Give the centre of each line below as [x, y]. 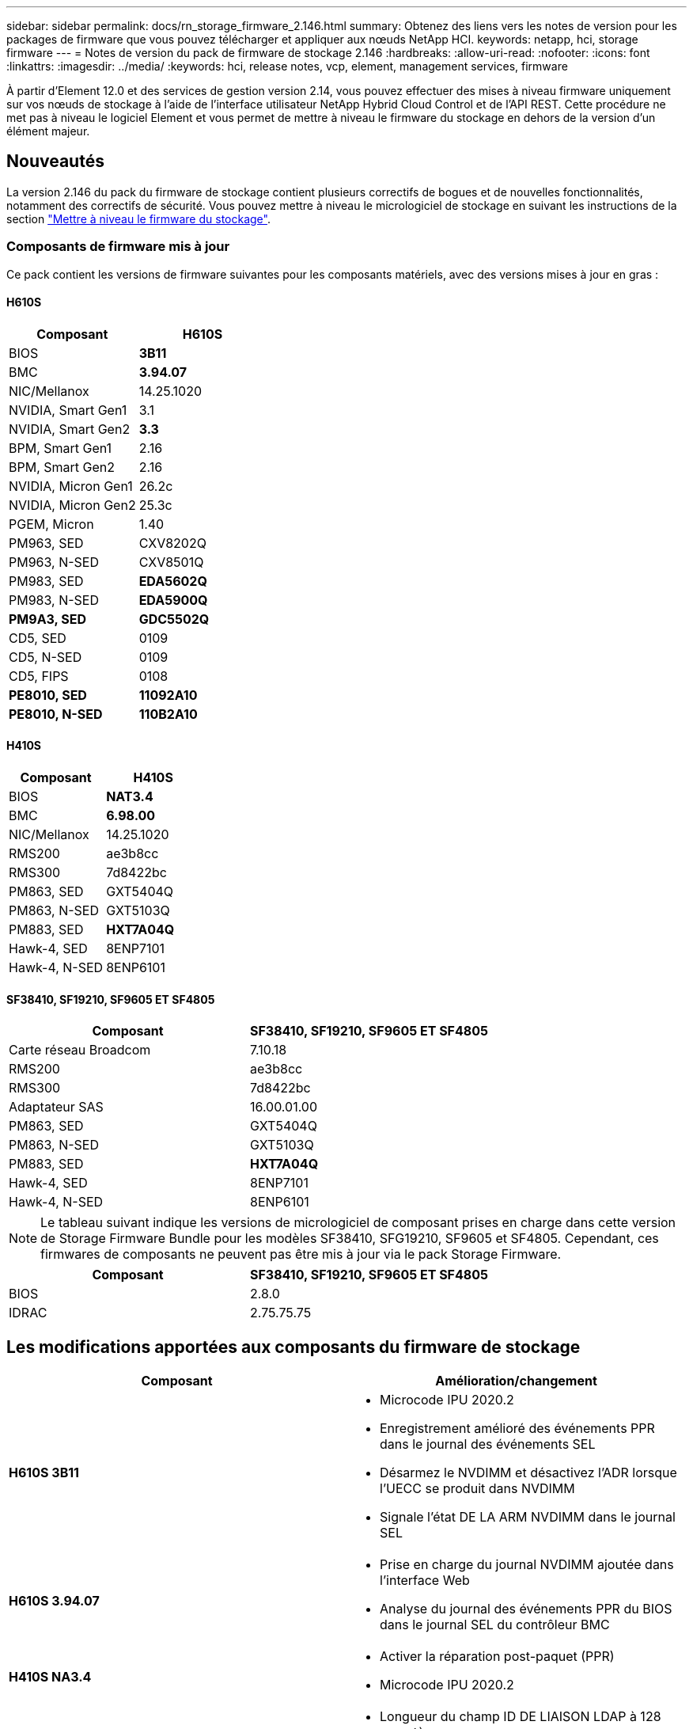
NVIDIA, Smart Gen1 [68, 410]
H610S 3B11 [44, 1473]
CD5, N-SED [45, 657]
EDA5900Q [173, 600]
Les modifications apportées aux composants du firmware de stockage [293, 1347]
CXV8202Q [172, 543]
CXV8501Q [171, 562]
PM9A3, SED [47, 619]
